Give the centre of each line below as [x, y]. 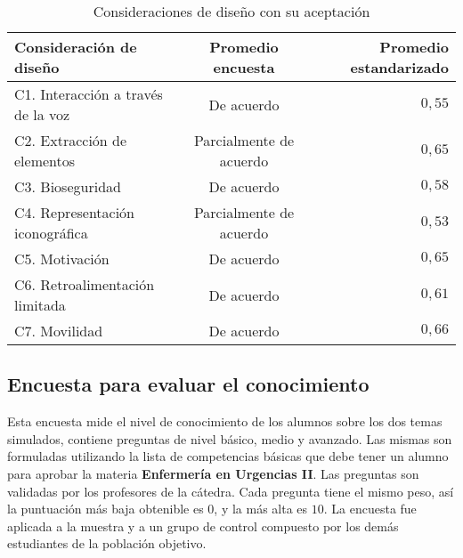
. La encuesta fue [370, 509]
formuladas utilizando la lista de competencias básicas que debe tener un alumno [228, 456]
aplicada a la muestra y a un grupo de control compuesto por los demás [203, 526]
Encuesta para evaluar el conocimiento [188, 384]
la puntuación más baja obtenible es [106, 509]
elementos [45, 161]
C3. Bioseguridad [68, 186]
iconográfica [51, 233]
